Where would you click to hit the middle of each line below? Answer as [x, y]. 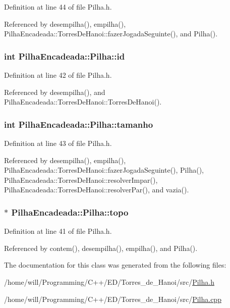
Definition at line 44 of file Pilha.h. [58, 7]
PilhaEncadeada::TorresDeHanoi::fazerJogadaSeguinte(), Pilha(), [104, 170]
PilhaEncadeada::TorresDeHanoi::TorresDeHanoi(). [83, 102]
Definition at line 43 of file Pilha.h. [58, 143]
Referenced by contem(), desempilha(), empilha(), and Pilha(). [101, 248]
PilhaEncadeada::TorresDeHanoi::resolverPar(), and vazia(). [97, 190]
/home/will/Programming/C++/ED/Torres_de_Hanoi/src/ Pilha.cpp [113, 299]
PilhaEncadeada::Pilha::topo [70, 212]
